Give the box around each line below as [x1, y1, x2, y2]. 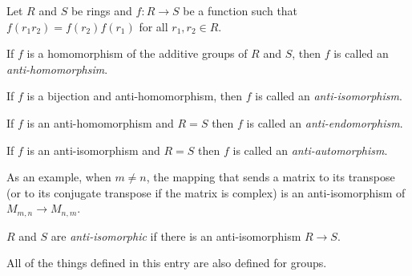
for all [139, 18, 168, 34]
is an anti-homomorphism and [26, 114, 174, 131]
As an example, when [6, 168, 111, 185]
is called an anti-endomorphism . [246, 114, 403, 131]
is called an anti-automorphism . [232, 141, 388, 158]
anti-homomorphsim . [6, 60, 108, 77]
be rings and [71, 2, 132, 18]
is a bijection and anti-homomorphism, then [26, 87, 243, 104]
